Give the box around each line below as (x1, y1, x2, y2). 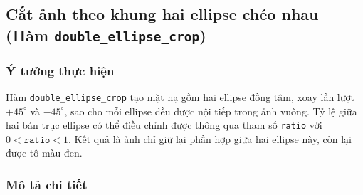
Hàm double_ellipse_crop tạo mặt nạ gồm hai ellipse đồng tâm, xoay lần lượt (6, 89, 354, 104)
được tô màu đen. (6, 145, 83, 160)
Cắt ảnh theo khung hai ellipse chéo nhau (6, 3, 319, 25)
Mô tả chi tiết (6, 175, 88, 193)
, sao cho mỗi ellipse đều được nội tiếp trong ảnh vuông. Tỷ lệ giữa (64, 103, 357, 118)
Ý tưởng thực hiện (6, 61, 115, 79)
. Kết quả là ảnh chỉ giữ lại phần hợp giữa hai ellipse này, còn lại (68, 131, 352, 146)
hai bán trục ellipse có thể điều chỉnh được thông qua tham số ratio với (6, 117, 322, 132)
